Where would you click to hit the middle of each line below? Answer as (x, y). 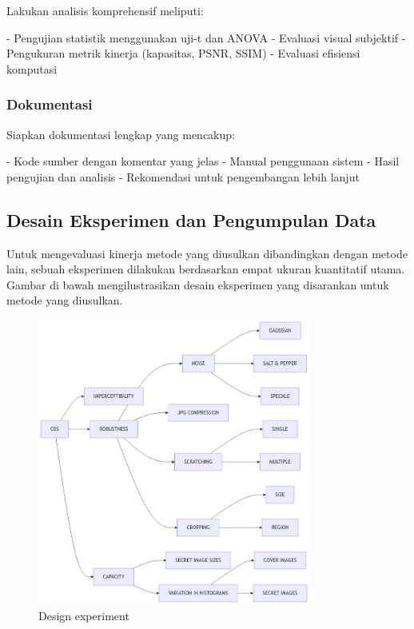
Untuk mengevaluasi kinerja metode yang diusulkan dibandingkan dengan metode (207, 253)
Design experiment (84, 615)
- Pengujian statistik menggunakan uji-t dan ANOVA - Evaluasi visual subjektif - (206, 37)
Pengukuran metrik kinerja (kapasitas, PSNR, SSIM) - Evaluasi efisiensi (183, 53)
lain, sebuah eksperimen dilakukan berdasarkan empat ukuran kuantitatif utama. (206, 269)
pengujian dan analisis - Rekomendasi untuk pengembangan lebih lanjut (183, 176)
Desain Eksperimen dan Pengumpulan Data (191, 219)
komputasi (32, 68)
